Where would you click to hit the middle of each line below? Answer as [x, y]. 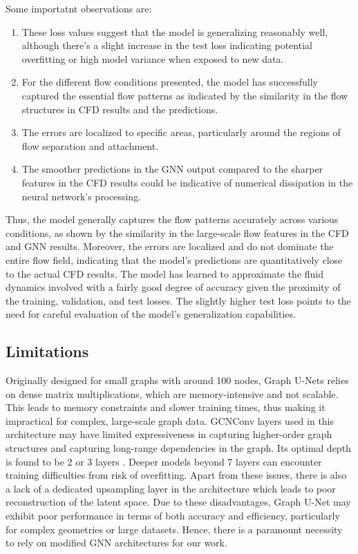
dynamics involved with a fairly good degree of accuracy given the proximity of [173, 287]
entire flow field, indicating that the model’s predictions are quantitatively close [174, 259]
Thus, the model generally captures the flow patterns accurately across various [172, 219]
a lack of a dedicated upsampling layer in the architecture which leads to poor [171, 488]
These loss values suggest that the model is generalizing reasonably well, [175, 31]
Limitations [47, 351]
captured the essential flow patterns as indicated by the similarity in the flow [185, 95]
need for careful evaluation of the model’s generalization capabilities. [151, 314]
